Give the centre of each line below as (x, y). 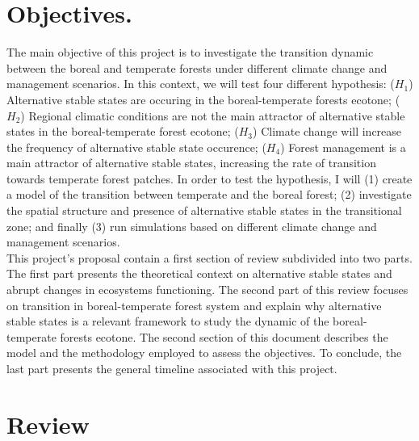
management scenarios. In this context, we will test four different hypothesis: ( (201, 84)
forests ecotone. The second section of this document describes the (224, 336)
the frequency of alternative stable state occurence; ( (136, 147)
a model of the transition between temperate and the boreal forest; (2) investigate (209, 194)
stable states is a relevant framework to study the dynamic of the (168, 321)
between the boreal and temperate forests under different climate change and (197, 67)
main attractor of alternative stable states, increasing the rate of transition (191, 163)
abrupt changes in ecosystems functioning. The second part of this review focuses (207, 290)
